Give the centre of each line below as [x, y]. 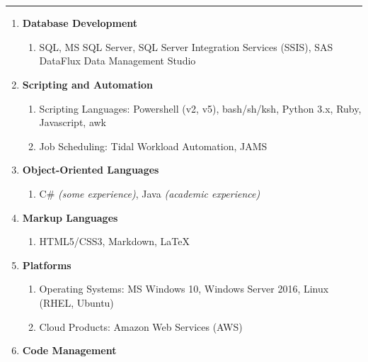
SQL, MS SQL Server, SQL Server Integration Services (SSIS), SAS [186, 46]
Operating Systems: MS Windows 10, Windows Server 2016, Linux [184, 289]
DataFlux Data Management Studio [117, 61]
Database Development [80, 23]
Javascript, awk [73, 122]
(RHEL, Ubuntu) [76, 302]
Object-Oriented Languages [91, 170]
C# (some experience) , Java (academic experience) [150, 193]
